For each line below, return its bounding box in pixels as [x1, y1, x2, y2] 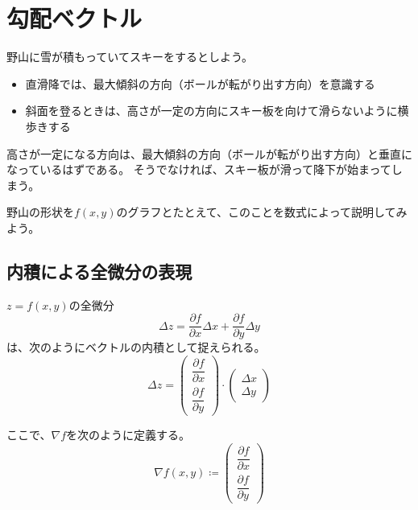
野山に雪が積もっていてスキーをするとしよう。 [6, 48, 254, 65]
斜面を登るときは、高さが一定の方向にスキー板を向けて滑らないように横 [25, 102, 409, 119]
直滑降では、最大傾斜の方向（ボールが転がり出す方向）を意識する [25, 75, 375, 92]
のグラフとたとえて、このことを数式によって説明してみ [116, 204, 408, 220]
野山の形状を [6, 204, 74, 220]
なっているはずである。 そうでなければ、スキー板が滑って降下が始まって [6, 161, 391, 178]
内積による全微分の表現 [6, 258, 192, 283]
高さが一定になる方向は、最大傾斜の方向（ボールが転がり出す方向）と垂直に [6, 145, 412, 162]
